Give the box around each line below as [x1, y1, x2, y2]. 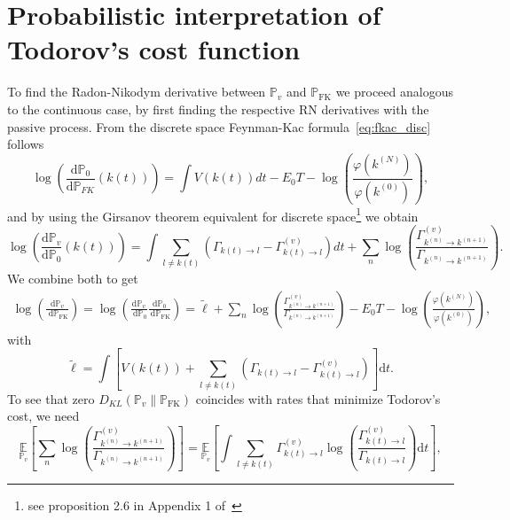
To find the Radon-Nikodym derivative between [7, 82, 266, 101]
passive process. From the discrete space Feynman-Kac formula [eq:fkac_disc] [7, 117, 431, 136]
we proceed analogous [335, 82, 453, 101]
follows [7, 135, 44, 153]
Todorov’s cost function [7, 31, 301, 67]
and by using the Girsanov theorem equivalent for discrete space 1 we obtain [7, 204, 419, 225]
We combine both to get [7, 268, 138, 287]
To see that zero [7, 389, 95, 407]
